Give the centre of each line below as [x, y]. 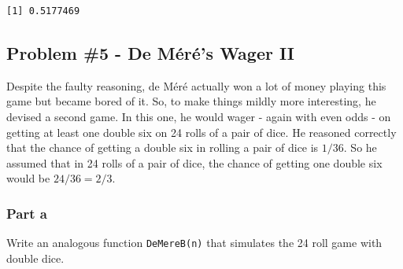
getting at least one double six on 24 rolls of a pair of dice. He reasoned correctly [201, 132]
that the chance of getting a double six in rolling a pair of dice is [163, 147]
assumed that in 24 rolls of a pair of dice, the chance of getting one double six [194, 162]
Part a [27, 213]
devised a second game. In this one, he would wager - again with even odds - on [199, 116]
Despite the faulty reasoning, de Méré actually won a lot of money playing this [196, 85]
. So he [360, 147]
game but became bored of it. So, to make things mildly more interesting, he [191, 101]
